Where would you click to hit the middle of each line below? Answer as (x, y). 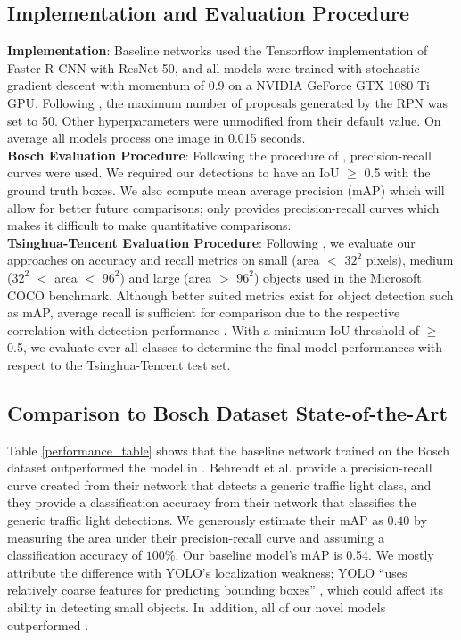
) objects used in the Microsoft (338, 277)
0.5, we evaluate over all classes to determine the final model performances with (225, 347)
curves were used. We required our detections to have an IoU (173, 172)
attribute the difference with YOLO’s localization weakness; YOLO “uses (207, 572)
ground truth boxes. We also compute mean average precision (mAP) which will (226, 189)
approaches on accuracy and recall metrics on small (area (164, 260)
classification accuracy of (75, 555)
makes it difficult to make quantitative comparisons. (149, 225)
